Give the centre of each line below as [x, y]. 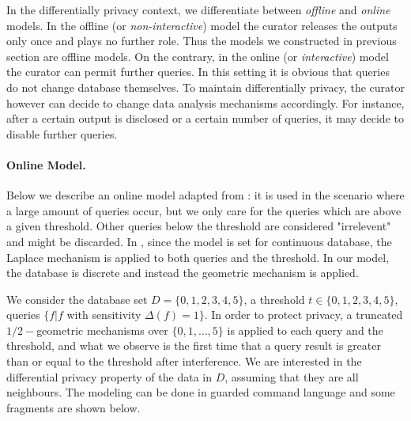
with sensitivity [104, 315]
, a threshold [274, 299]
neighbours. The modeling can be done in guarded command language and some [201, 392]
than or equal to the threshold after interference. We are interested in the [184, 361]
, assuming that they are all [292, 376]
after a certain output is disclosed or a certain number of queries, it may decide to [205, 118]
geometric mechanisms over [102, 330]
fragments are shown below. [74, 407]
